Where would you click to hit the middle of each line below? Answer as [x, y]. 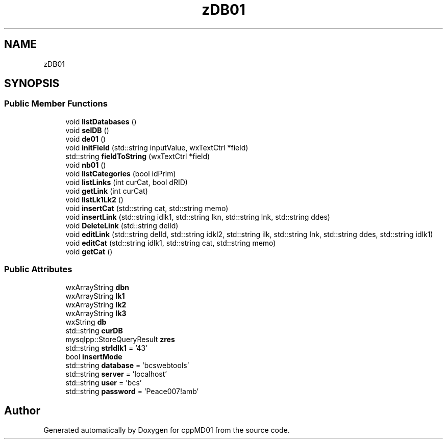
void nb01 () [86, 165]
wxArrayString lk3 [96, 313]
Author [22, 410]
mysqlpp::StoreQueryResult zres [120, 339]
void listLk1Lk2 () [94, 199]
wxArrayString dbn [97, 287]
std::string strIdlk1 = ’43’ [106, 348]
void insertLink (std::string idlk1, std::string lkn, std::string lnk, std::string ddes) [198, 217]
